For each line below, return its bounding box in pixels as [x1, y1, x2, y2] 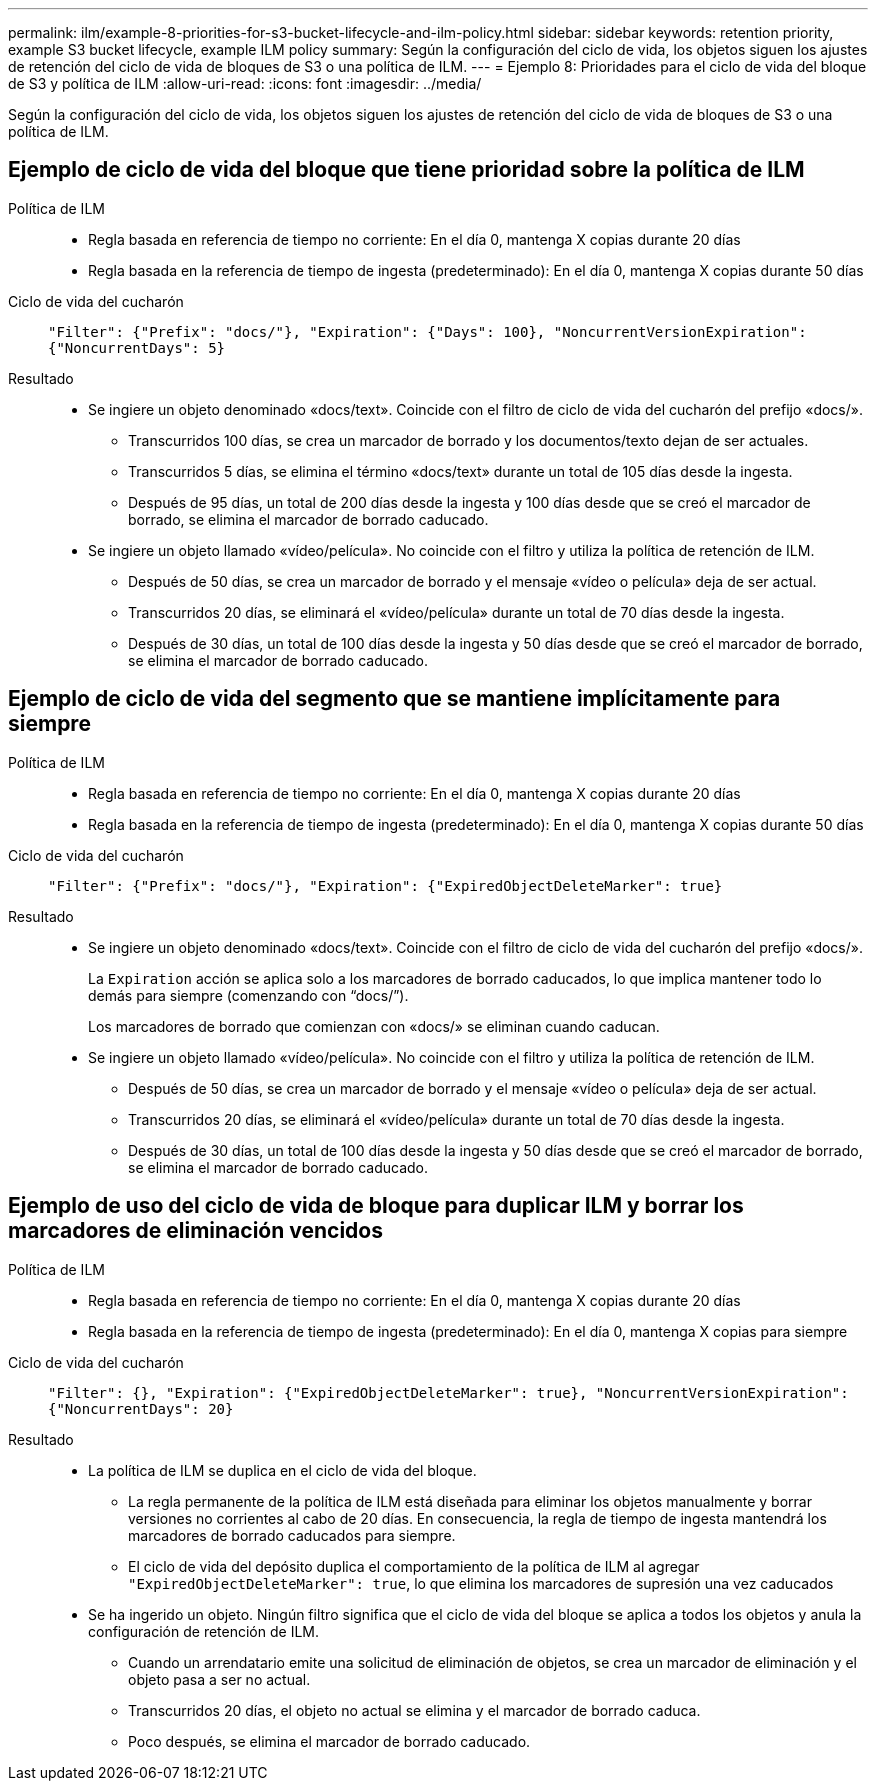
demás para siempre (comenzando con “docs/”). [88, 986, 409, 1004]
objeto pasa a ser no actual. [128, 1670, 311, 1688]
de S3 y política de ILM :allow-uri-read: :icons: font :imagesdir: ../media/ [8, 75, 482, 92]
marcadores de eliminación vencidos [8, 1218, 383, 1244]
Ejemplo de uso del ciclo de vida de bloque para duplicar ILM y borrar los [8, 1193, 744, 1219]
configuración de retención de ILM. [88, 1622, 319, 1640]
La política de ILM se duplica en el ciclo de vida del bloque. [88, 1461, 477, 1479]
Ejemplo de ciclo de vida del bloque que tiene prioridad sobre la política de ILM [8, 157, 805, 183]
